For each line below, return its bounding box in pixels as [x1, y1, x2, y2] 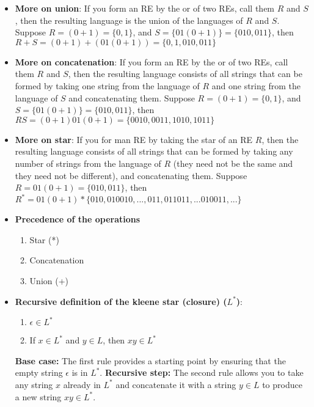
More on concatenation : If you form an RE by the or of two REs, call [15, 55, 288, 68]
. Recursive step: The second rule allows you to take [100, 366, 304, 379]
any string [15, 378, 53, 391]
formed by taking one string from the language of [15, 79, 200, 92]
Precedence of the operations [15, 213, 141, 226]
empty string [15, 366, 63, 379]
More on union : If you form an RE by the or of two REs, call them [15, 2, 275, 14]
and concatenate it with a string [115, 378, 236, 391]
